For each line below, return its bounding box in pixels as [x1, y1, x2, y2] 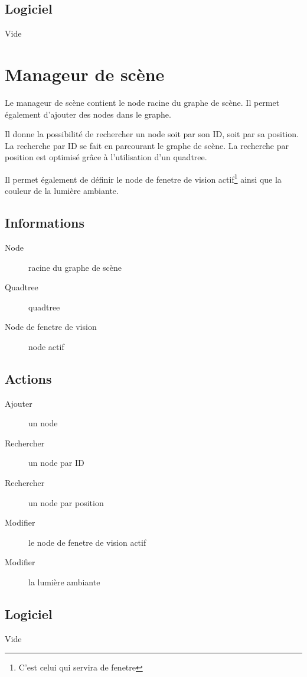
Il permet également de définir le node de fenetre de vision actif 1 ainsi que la [5, 171, 282, 185]
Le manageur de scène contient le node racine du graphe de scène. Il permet [5, 96, 280, 108]
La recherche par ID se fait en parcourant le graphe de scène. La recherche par [5, 139, 289, 151]
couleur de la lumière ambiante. [5, 184, 119, 197]
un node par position [28, 496, 104, 508]
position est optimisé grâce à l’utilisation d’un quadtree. [5, 151, 207, 163]
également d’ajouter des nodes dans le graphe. [5, 108, 171, 120]
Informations [5, 213, 84, 232]
